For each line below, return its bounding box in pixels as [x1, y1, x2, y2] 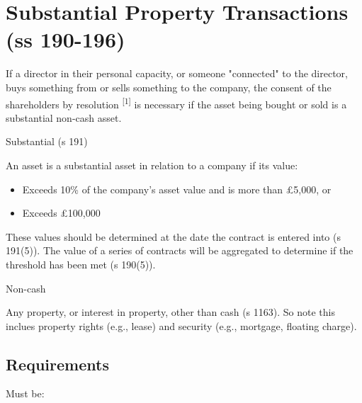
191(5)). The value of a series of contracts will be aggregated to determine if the [6, 243, 353, 258]
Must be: [6, 386, 45, 401]
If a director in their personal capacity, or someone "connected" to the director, [6, 66, 348, 81]
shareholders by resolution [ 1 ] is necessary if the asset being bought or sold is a [6, 94, 347, 111]
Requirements [6, 353, 109, 375]
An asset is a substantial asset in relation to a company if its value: [6, 157, 298, 172]
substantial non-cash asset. [6, 110, 122, 125]
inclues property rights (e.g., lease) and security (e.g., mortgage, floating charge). [6, 318, 357, 333]
